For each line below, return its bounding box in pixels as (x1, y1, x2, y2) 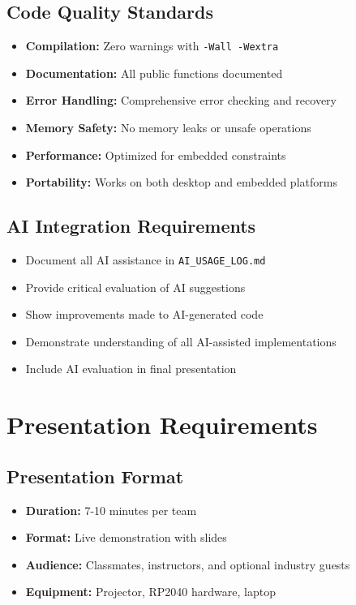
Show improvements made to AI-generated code (25, 306, 264, 323)
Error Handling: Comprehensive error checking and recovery (25, 92, 337, 109)
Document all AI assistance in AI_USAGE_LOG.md (25, 251, 266, 268)
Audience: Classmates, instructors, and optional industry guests (25, 556, 350, 573)
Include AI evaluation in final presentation (25, 360, 237, 377)
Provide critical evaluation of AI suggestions (25, 278, 246, 295)
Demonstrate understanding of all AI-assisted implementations (25, 333, 337, 350)
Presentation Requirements (6, 408, 318, 441)
